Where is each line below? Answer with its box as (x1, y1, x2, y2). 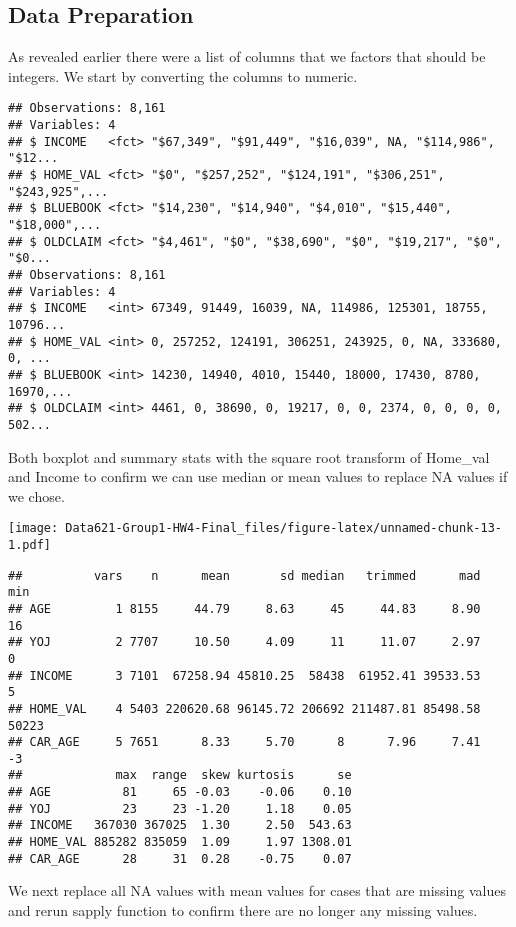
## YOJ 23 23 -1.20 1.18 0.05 (8, 801, 352, 816)
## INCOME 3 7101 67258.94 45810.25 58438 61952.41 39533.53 (8, 668, 481, 683)
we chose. (8, 485, 65, 506)
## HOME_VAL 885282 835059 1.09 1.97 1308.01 (8, 835, 352, 850)
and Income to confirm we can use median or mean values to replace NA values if (8, 466, 508, 487)
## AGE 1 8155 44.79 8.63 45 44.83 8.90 (8, 601, 481, 616)
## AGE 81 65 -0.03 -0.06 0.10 (8, 785, 352, 800)
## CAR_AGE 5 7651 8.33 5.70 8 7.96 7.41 (8, 735, 481, 750)
